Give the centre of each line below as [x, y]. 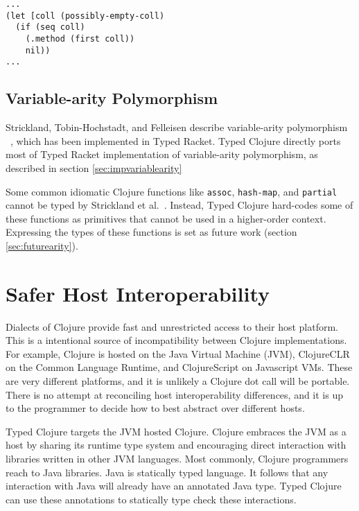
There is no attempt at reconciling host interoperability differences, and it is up [175, 394]
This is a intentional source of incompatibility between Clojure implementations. [176, 340]
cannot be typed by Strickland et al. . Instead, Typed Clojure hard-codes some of [179, 205]
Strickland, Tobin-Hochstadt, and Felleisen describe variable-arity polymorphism [177, 127]
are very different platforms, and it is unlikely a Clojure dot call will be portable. [178, 381]
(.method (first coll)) [80, 38]
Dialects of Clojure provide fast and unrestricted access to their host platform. [172, 326]
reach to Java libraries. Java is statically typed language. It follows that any [167, 472]
